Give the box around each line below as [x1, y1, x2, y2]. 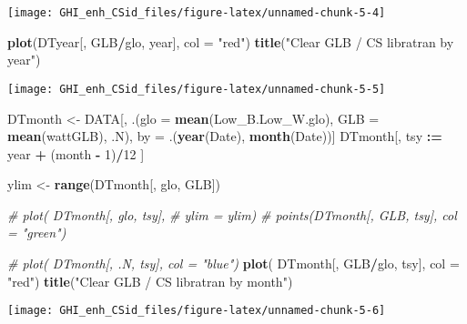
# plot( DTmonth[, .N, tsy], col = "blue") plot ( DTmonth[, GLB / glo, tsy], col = [7, 254, 460, 273]
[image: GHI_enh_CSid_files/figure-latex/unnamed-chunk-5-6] [7, 304, 386, 318]
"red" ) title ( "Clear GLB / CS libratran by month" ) [7, 271, 293, 290]
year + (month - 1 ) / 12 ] [7, 144, 145, 163]
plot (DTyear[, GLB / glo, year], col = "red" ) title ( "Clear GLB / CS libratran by [7, 32, 454, 51]
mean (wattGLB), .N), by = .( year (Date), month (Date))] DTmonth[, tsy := [7, 127, 442, 146]
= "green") [7, 223, 66, 242]
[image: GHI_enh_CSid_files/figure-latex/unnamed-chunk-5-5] [7, 82, 386, 96]
